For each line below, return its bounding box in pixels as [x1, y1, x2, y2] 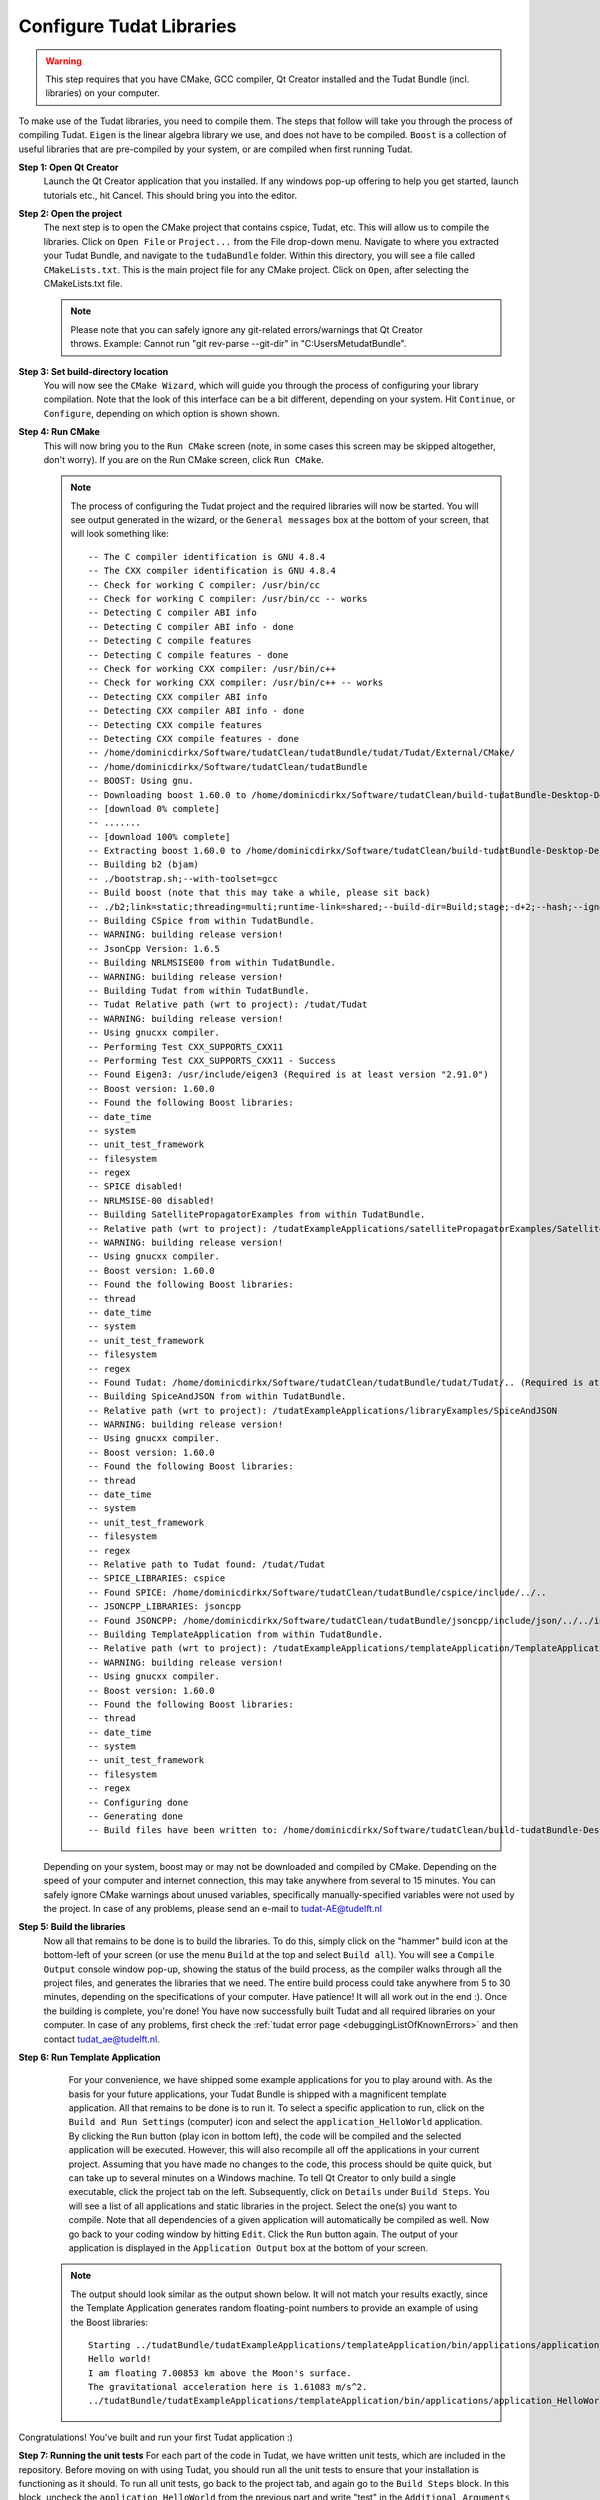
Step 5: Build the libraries [18, 1921, 126, 1933]
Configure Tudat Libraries [18, 15, 237, 37]
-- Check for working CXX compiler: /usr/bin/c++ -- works [88, 677, 384, 689]
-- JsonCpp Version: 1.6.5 [88, 943, 220, 954]
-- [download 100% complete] [88, 831, 231, 842]
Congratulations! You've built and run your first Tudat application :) [18, 2431, 294, 2443]
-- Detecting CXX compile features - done [88, 733, 300, 744]
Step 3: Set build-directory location [18, 365, 169, 377]
